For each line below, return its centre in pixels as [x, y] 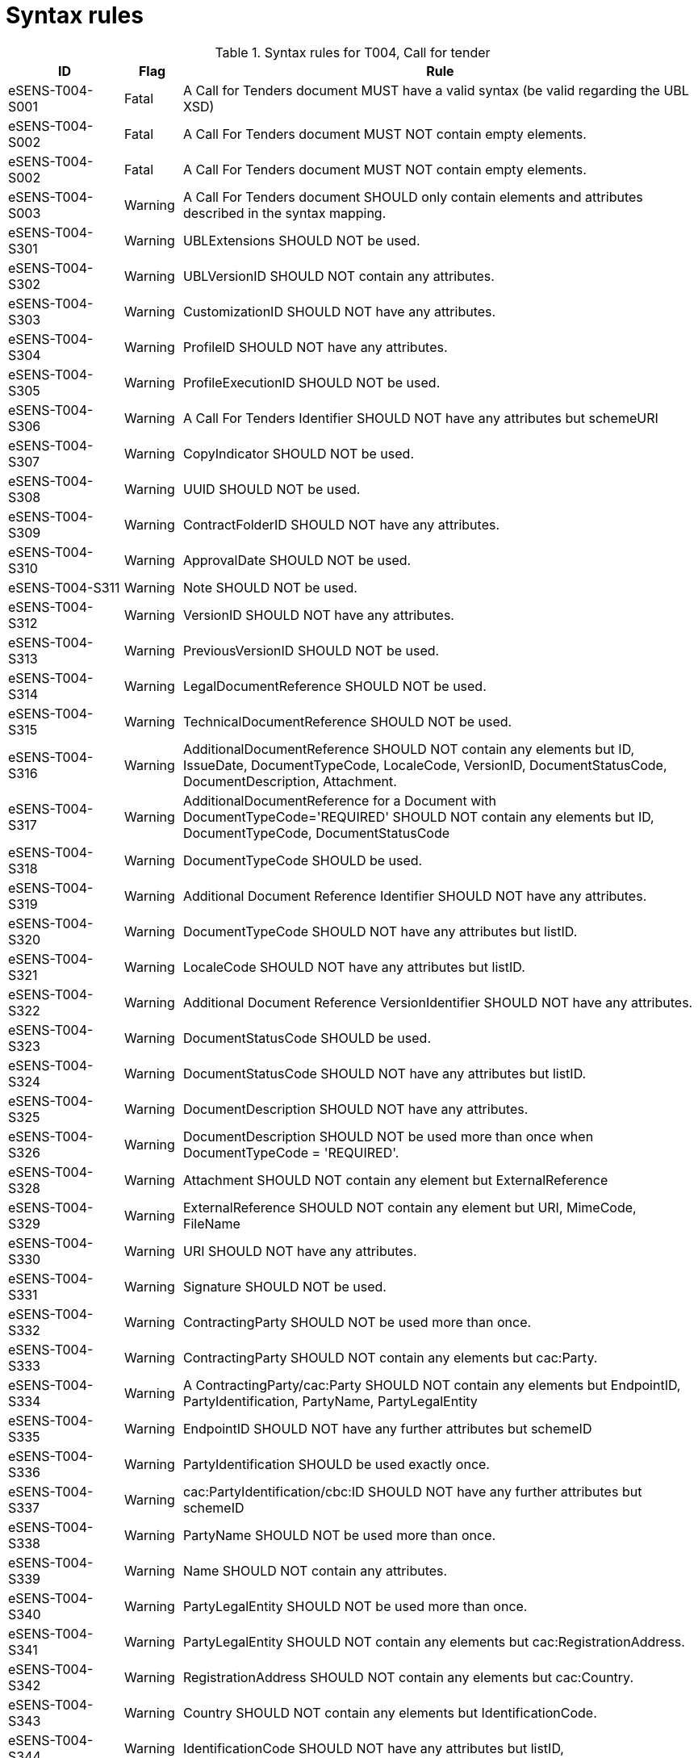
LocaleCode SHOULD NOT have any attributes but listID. [354, 967]
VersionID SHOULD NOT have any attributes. [318, 615]
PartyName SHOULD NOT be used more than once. [339, 1535]
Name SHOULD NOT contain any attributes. [315, 1570]
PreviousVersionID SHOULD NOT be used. [311, 650]
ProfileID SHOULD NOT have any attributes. [315, 347]
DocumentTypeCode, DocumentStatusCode [316, 833]
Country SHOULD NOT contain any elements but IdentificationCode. [390, 1712]
